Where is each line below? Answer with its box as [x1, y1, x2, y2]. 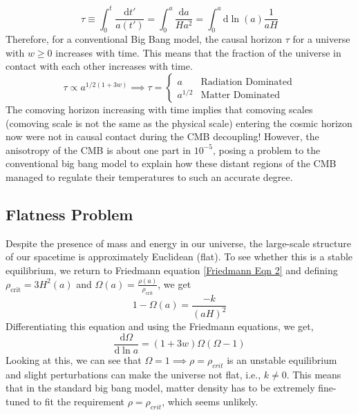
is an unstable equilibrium [227, 352, 337, 367]
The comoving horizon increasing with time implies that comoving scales [6, 102, 313, 117]
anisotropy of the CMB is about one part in [6, 142, 191, 157]
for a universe [292, 32, 350, 46]
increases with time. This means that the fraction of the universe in [55, 45, 341, 59]
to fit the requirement [32, 394, 124, 408]
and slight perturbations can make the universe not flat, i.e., [6, 367, 261, 381]
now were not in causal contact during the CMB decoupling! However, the [6, 129, 319, 144]
